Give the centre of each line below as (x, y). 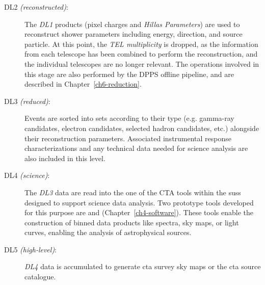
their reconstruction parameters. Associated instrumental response (128, 138)
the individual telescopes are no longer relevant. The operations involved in (142, 63)
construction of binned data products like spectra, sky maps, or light (132, 222)
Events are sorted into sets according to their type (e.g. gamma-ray (129, 118)
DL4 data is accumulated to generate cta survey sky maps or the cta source (143, 266)
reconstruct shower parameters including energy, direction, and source (134, 34)
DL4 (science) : (27, 175)
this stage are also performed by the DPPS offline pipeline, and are (129, 74)
